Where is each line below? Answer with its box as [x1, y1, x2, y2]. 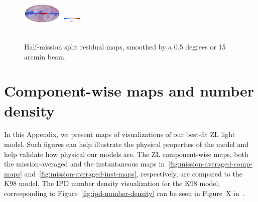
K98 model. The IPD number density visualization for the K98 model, [4, 178, 220, 188]
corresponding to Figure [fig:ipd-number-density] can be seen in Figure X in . [4, 188, 245, 198]
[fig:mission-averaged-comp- [168, 158, 252, 169]
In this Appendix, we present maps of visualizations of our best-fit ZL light [4, 129, 235, 139]
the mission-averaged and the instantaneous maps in [4, 158, 165, 169]
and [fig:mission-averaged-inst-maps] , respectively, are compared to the [24, 168, 243, 178]
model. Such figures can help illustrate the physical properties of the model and [4, 139, 248, 149]
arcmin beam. [24, 51, 66, 61]
